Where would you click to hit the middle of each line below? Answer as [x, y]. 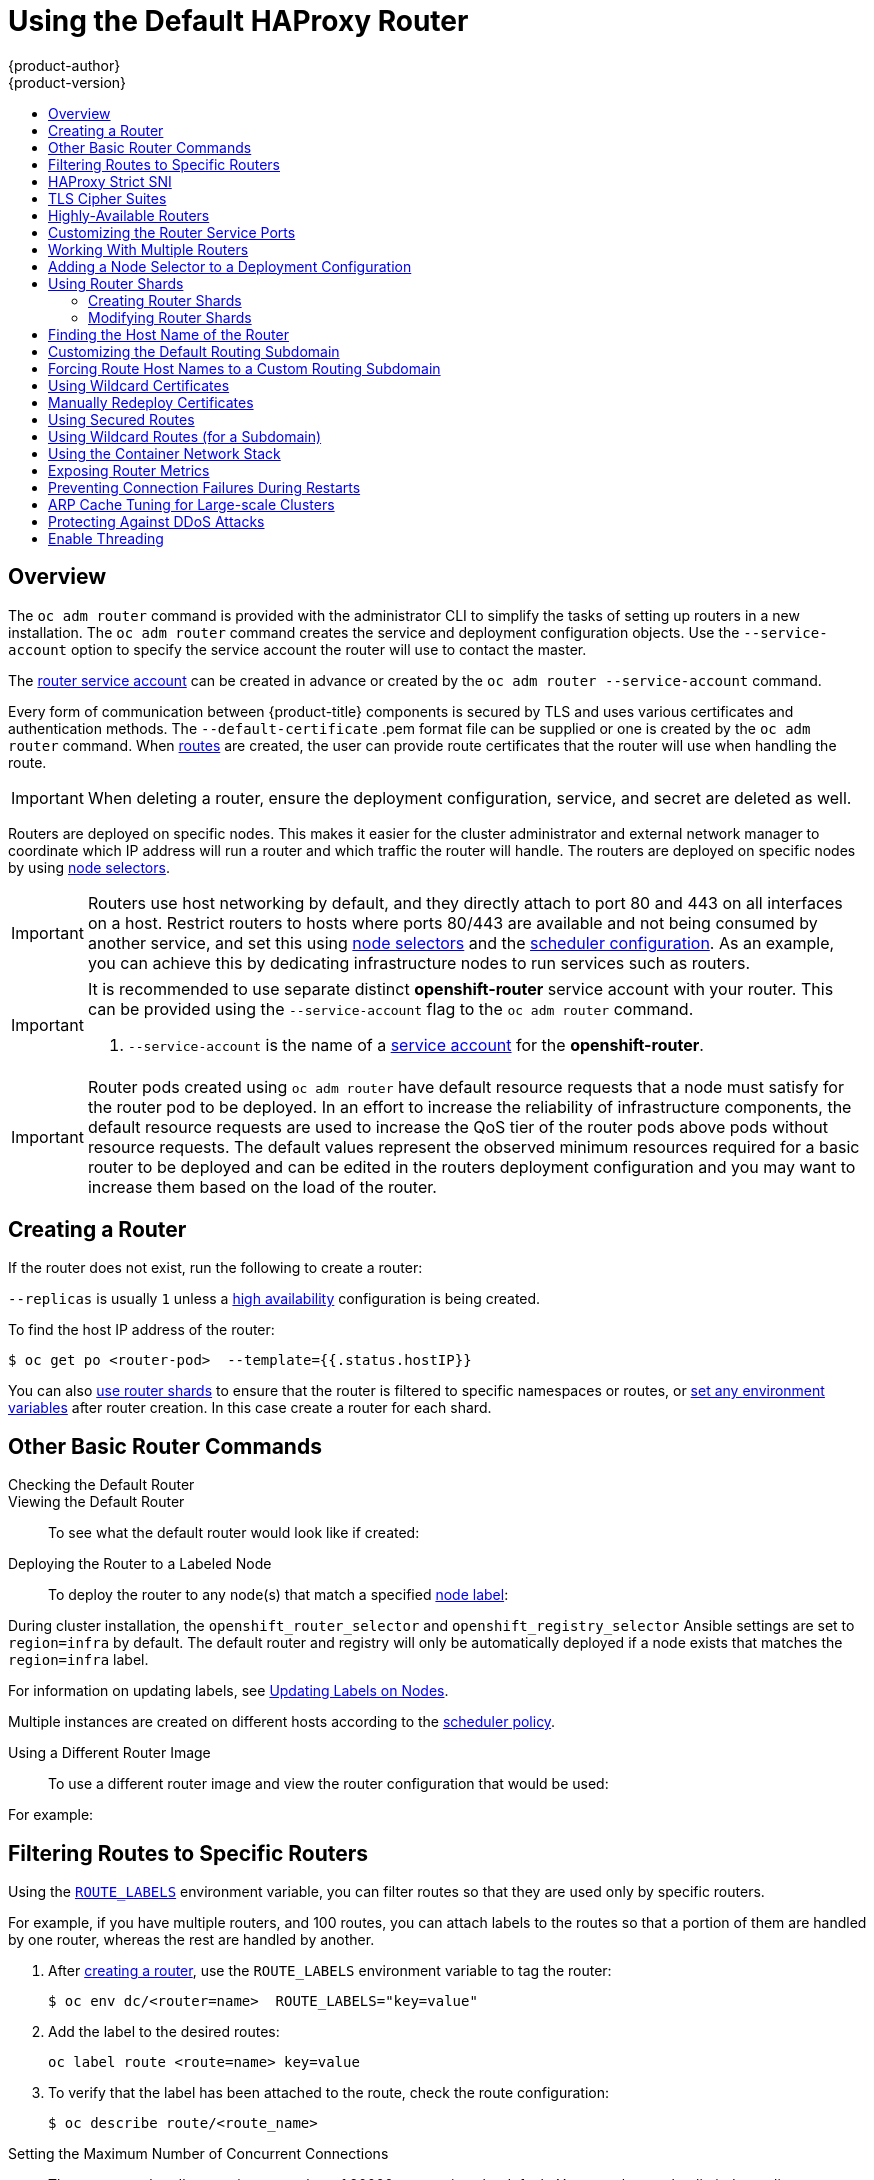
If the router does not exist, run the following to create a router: [215, 1268]
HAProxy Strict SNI [110, 181]
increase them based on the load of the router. [262, 1186]
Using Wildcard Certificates [139, 385]
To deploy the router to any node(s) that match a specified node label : [278, 1595]
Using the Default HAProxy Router [238, 21]
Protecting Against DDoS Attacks [156, 521]
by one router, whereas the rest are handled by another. [191, 1940]
